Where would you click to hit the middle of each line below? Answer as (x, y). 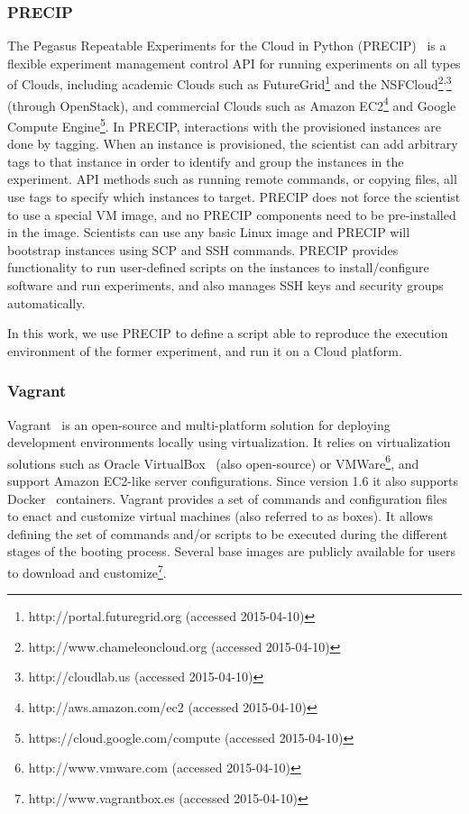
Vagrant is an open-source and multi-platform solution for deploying (199, 424)
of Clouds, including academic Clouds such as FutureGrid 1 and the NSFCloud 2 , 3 (230, 83)
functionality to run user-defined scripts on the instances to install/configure (218, 267)
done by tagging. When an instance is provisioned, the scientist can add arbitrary (233, 144)
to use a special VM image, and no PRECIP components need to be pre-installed (232, 214)
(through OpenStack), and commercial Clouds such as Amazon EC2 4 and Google (232, 104)
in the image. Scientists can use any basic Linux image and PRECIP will (209, 232)
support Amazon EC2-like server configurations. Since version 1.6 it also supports (233, 480)
